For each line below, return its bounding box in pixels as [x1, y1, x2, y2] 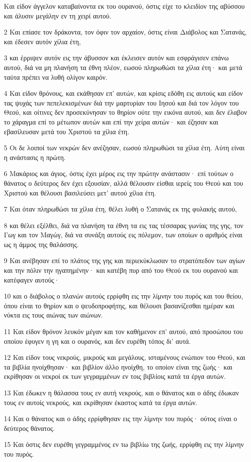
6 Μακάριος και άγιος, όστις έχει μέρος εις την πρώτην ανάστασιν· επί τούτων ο [4, 168, 234, 178]
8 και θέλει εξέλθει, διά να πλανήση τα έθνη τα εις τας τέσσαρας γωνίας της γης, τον [4, 220, 244, 230]
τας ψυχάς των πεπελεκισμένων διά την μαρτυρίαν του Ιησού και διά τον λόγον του [4, 97, 239, 107]
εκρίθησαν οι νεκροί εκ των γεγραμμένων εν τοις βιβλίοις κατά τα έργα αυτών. [4, 371, 226, 381]
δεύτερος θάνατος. [4, 423, 55, 433]
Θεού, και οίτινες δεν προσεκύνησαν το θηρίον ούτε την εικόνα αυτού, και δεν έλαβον [4, 107, 247, 117]
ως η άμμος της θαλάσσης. [4, 239, 79, 249]
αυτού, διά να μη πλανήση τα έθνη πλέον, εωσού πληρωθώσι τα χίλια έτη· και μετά [4, 62, 242, 72]
